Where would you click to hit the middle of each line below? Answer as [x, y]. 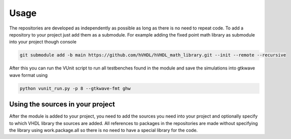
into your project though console [43, 42]
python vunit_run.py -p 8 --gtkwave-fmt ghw [75, 88]
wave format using [28, 75]
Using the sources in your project [62, 104]
